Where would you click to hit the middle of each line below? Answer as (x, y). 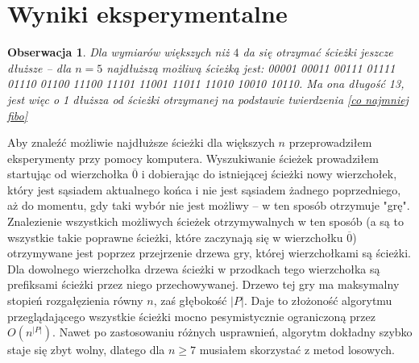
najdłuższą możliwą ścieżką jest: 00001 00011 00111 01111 (251, 67)
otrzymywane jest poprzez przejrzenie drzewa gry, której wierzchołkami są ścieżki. (209, 253)
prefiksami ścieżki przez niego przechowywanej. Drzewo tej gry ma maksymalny (203, 284)
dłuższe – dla (39, 67)
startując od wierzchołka (68, 174)
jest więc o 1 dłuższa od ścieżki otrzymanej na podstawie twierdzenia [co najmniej (208, 99)
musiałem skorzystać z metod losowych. (297, 350)
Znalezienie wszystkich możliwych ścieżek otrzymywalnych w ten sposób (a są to (205, 221)
